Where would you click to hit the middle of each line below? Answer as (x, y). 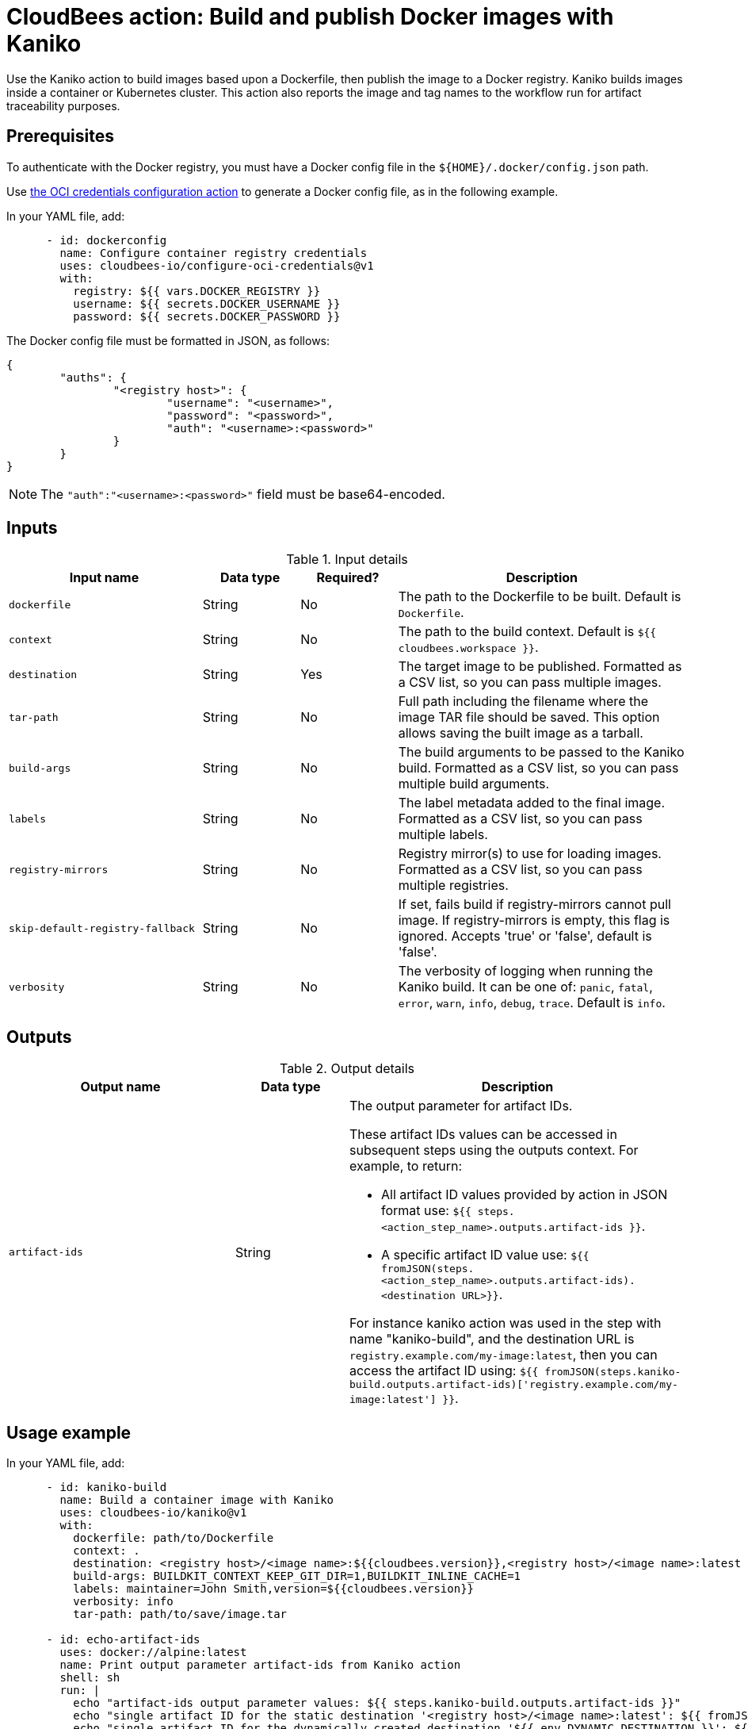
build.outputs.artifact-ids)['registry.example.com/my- (513, 1385)
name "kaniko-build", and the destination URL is (492, 1339)
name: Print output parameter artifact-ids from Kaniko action (260, 1665)
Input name (104, 578)
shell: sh (90, 1678)
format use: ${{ (426, 1211)
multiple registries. (453, 886)
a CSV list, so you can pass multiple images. (530, 682)
